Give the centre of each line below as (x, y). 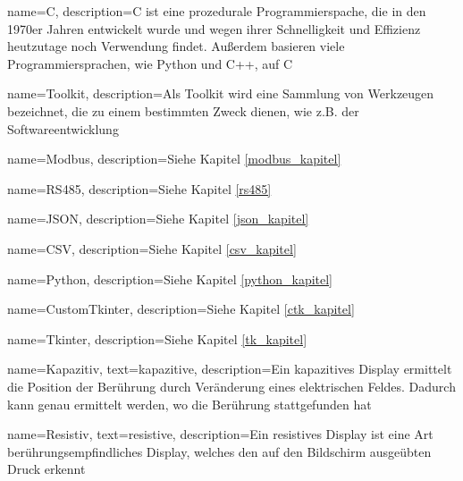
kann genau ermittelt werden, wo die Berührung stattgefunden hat (189, 404)
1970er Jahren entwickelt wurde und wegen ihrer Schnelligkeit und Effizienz (214, 28)
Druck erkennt (46, 469)
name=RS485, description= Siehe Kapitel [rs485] (139, 188)
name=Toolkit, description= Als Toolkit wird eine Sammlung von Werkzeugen (221, 93)
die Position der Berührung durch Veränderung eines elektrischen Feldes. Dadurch (231, 386)
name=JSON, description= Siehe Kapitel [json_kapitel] (158, 219)
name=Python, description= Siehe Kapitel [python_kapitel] (170, 278)
